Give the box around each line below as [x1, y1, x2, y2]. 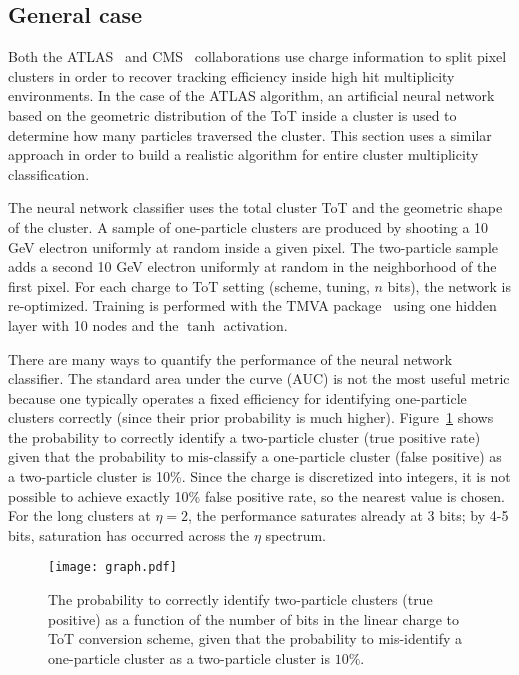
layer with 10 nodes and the [8, 314, 179, 335]
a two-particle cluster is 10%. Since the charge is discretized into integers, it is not [8, 466, 511, 487]
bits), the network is [387, 275, 512, 296]
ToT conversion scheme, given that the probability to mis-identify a [48, 628, 463, 649]
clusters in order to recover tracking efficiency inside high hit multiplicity [8, 65, 455, 86]
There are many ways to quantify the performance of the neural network [8, 348, 453, 369]
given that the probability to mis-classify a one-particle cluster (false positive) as [8, 446, 502, 467]
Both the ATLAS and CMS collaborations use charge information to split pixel [8, 46, 507, 67]
